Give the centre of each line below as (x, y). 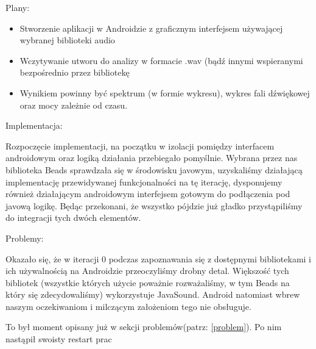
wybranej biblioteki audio (67, 40)
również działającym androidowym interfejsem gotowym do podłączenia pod (148, 194)
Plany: (18, 7)
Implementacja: (34, 125)
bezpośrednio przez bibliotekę (75, 72)
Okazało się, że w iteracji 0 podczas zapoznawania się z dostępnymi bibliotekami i (158, 258)
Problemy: (25, 238)
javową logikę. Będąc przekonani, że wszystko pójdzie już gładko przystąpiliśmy (154, 205)
